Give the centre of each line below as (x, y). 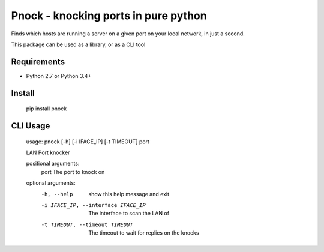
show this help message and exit (129, 194)
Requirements (38, 61)
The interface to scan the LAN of (129, 214)
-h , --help (57, 194)
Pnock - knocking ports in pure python (109, 16)
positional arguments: (53, 163)
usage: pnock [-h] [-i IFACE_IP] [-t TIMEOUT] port (88, 142)
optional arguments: (51, 183)
